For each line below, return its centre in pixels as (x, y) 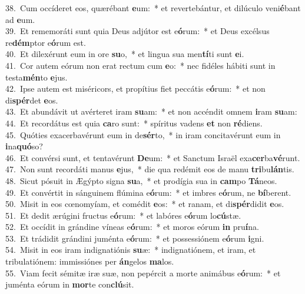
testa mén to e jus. (37, 77)
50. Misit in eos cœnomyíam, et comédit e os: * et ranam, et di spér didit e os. (145, 204)
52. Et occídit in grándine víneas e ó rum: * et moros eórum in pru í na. (132, 227)
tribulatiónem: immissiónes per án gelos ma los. (90, 261)
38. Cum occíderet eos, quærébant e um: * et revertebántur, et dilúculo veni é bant (153, 8)
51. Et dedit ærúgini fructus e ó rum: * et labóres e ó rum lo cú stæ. (123, 215)
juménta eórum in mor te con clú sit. (70, 284)
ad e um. (20, 19)
